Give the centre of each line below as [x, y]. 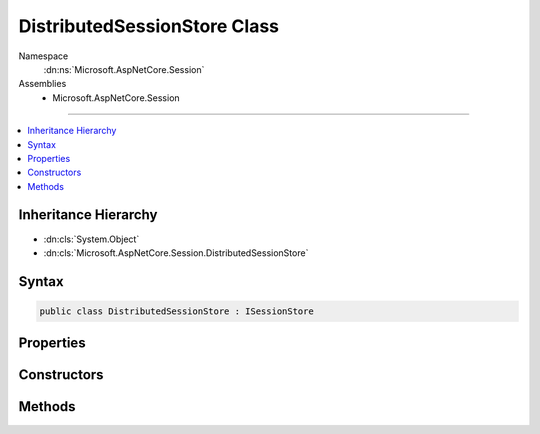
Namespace [43, 56]
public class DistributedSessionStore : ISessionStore [176, 311]
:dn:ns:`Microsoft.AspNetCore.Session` [124, 69]
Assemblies [42, 84]
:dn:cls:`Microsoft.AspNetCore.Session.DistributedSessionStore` [176, 252]
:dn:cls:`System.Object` [91, 239]
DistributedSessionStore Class [149, 26]
